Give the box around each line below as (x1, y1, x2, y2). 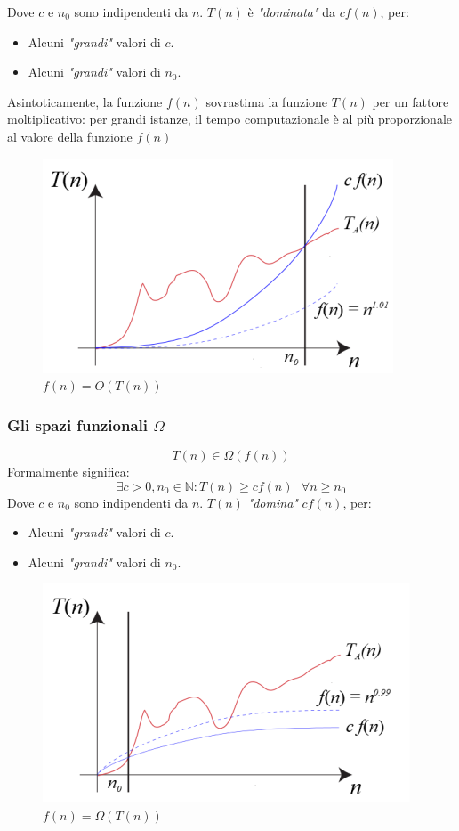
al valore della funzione (7, 126, 133, 145)
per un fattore (372, 92, 449, 110)
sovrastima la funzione (205, 92, 328, 110)
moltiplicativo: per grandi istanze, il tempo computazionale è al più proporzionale (7, 110, 452, 128)
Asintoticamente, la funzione (7, 92, 163, 110)
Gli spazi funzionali (7, 413, 149, 436)
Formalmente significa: (7, 461, 130, 480)
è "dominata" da (247, 3, 336, 20)
